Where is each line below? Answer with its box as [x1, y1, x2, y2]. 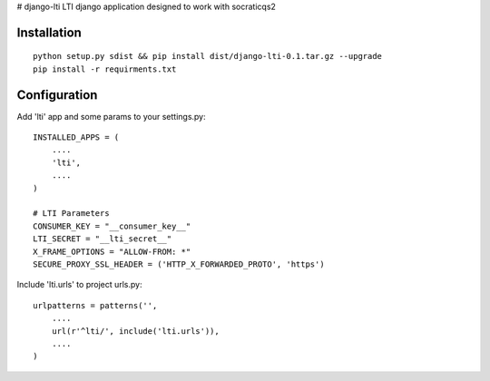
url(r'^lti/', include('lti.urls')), [51, 326, 220, 336]
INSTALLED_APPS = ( [33, 132, 120, 142]
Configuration [16, 87, 98, 103]
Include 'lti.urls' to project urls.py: [16, 279, 142, 290]
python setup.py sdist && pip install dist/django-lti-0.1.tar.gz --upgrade [33, 51, 383, 62]
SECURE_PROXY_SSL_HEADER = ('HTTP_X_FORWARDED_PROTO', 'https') [33, 259, 326, 269]
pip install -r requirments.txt [33, 63, 177, 74]
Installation [16, 24, 82, 40]
